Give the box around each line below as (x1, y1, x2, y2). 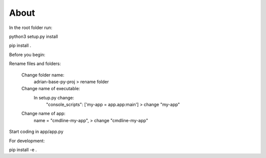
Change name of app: (21, 111, 66, 117)
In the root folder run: (9, 25, 53, 31)
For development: (9, 138, 45, 144)
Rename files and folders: (9, 61, 61, 66)
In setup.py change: (33, 95, 74, 100)
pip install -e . (9, 147, 37, 153)
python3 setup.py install (9, 33, 58, 39)
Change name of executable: (21, 86, 80, 92)
